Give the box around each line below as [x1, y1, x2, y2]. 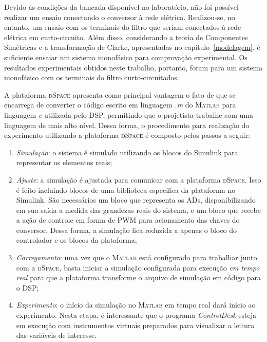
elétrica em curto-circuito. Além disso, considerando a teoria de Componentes [4, 31, 248, 42]
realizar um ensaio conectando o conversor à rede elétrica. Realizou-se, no [4, 11, 235, 22]
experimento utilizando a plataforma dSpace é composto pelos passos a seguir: [4, 130, 250, 140]
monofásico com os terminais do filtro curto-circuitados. [4, 72, 179, 83]
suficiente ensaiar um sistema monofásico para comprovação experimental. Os [4, 51, 247, 62]
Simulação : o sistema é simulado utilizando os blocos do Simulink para [16, 147, 238, 157]
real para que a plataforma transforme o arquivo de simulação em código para [16, 272, 261, 283]
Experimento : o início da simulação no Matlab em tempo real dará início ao [16, 299, 256, 310]
